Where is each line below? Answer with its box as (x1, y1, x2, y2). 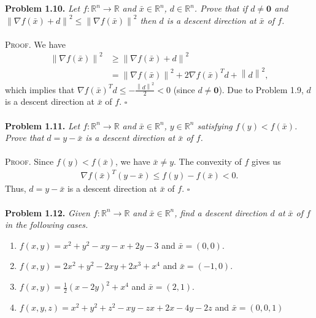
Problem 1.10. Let (5, 2, 80, 14)
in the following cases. (5, 218, 88, 231)
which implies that (5, 83, 75, 96)
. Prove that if (194, 2, 248, 14)
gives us (252, 155, 281, 168)
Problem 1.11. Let (5, 119, 80, 132)
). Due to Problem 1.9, (218, 83, 304, 96)
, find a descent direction (174, 206, 268, 219)
